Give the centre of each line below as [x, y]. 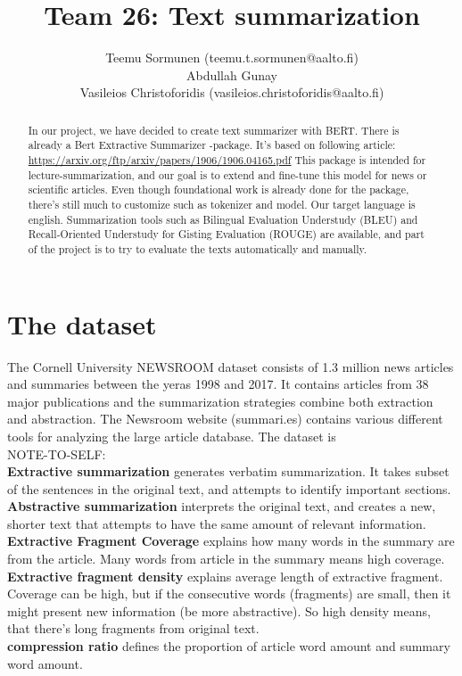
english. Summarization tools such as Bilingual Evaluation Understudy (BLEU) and [223, 219]
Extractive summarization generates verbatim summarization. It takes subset [228, 471]
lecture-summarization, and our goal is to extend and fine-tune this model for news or [227, 174]
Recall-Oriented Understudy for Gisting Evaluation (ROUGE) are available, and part [226, 234]
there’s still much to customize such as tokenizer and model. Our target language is [222, 204]
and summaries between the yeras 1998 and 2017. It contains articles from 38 [218, 384]
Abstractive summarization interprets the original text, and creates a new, [222, 506]
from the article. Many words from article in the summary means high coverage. [226, 559]
